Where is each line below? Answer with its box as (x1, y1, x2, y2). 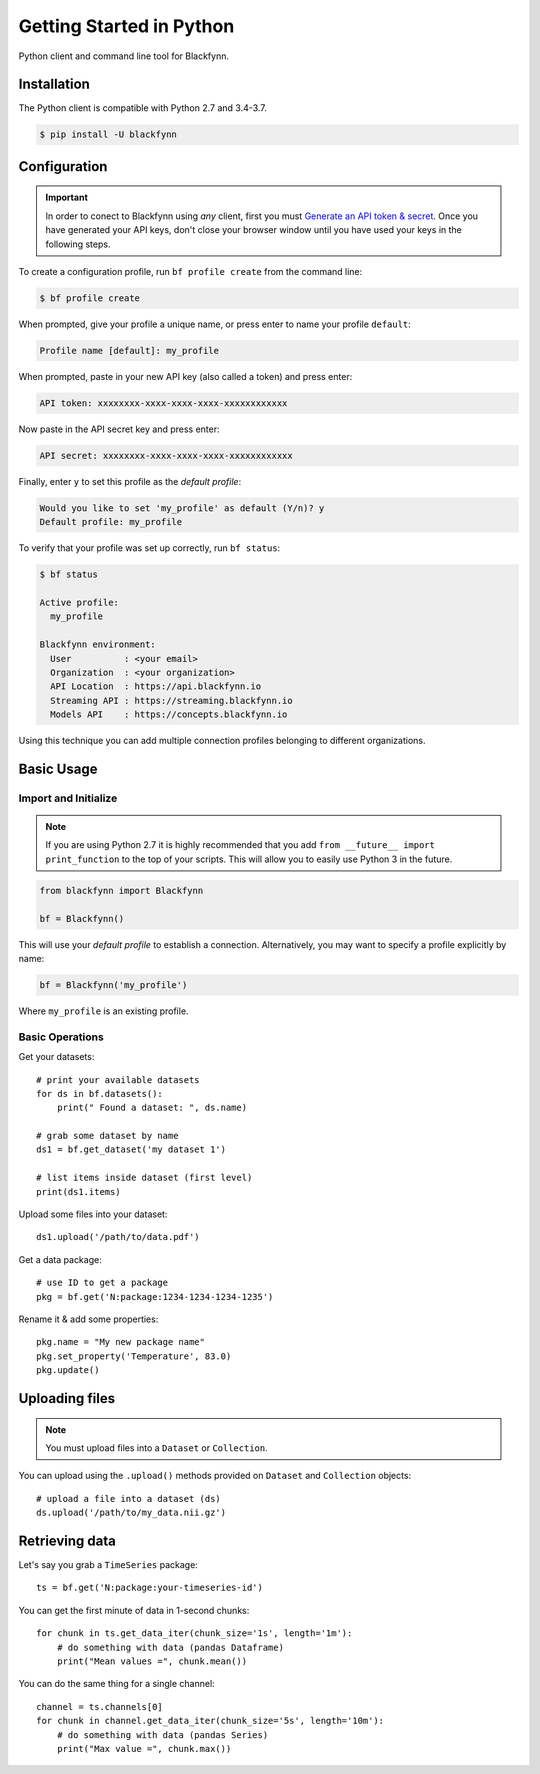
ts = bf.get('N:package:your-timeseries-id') (36, 1582, 264, 1594)
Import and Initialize (18, 791, 118, 805)
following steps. (45, 238, 111, 250)
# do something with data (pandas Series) (56, 1729, 269, 1740)
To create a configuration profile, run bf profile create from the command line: (18, 266, 363, 277)
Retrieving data (18, 1532, 117, 1549)
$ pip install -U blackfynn (39, 129, 177, 140)
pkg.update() (36, 1365, 100, 1376)
